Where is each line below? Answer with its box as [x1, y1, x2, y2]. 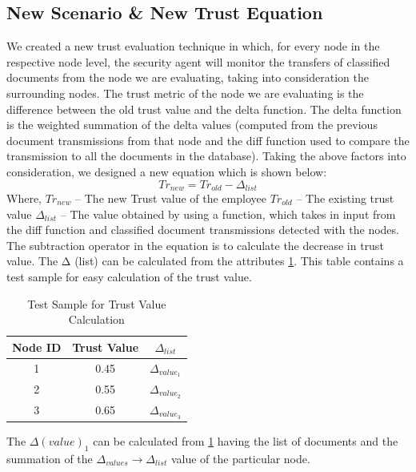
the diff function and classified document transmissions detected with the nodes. [6, 221, 399, 238]
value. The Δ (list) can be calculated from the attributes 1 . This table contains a [6, 252, 404, 269]
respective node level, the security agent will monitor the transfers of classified [6, 53, 390, 70]
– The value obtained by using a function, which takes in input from [60, 205, 396, 222]
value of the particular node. [170, 450, 310, 466]
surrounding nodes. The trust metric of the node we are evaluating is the [6, 84, 364, 101]
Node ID [12, 338, 62, 355]
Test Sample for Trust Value [27, 295, 166, 312]
